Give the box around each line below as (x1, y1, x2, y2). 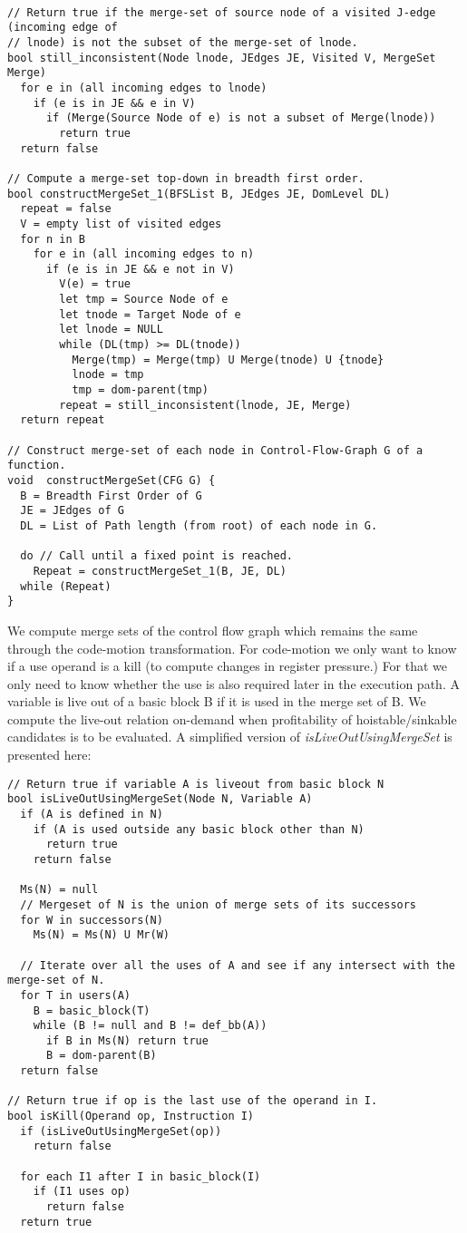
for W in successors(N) (20, 913, 163, 927)
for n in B (20, 232, 85, 246)
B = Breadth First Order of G (20, 489, 202, 502)
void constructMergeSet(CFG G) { (7, 474, 216, 487)
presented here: (7, 745, 92, 764)
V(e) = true (59, 277, 131, 291)
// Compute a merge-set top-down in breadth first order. (7, 171, 365, 185)
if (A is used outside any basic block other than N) (33, 822, 365, 836)
